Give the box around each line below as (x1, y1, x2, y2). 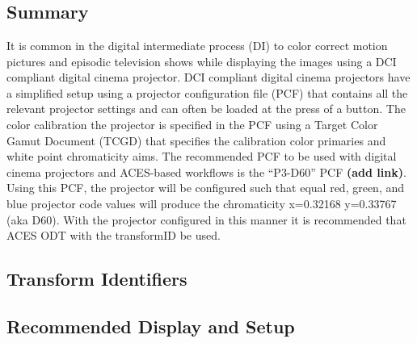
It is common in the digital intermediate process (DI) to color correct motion (6, 37, 388, 53)
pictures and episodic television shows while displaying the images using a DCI (6, 52, 397, 69)
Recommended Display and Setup (6, 313, 295, 338)
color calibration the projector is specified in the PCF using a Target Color (6, 115, 378, 132)
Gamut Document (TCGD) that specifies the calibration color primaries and (6, 132, 386, 148)
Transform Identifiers (6, 266, 187, 291)
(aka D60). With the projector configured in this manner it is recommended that (6, 211, 406, 228)
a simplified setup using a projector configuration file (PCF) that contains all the (6, 84, 408, 101)
